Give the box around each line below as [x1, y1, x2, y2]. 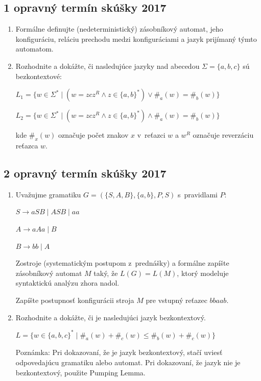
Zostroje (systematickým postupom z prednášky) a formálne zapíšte [15, 258, 229, 268]
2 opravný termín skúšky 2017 [4, 165, 167, 181]
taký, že [93, 267, 118, 278]
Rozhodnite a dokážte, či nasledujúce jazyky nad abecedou [15, 60, 200, 71]
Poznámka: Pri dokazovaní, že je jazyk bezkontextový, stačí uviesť [15, 347, 223, 358]
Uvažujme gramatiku [15, 189, 81, 199]
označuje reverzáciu [193, 130, 254, 140]
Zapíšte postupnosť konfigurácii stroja [15, 294, 134, 305]
